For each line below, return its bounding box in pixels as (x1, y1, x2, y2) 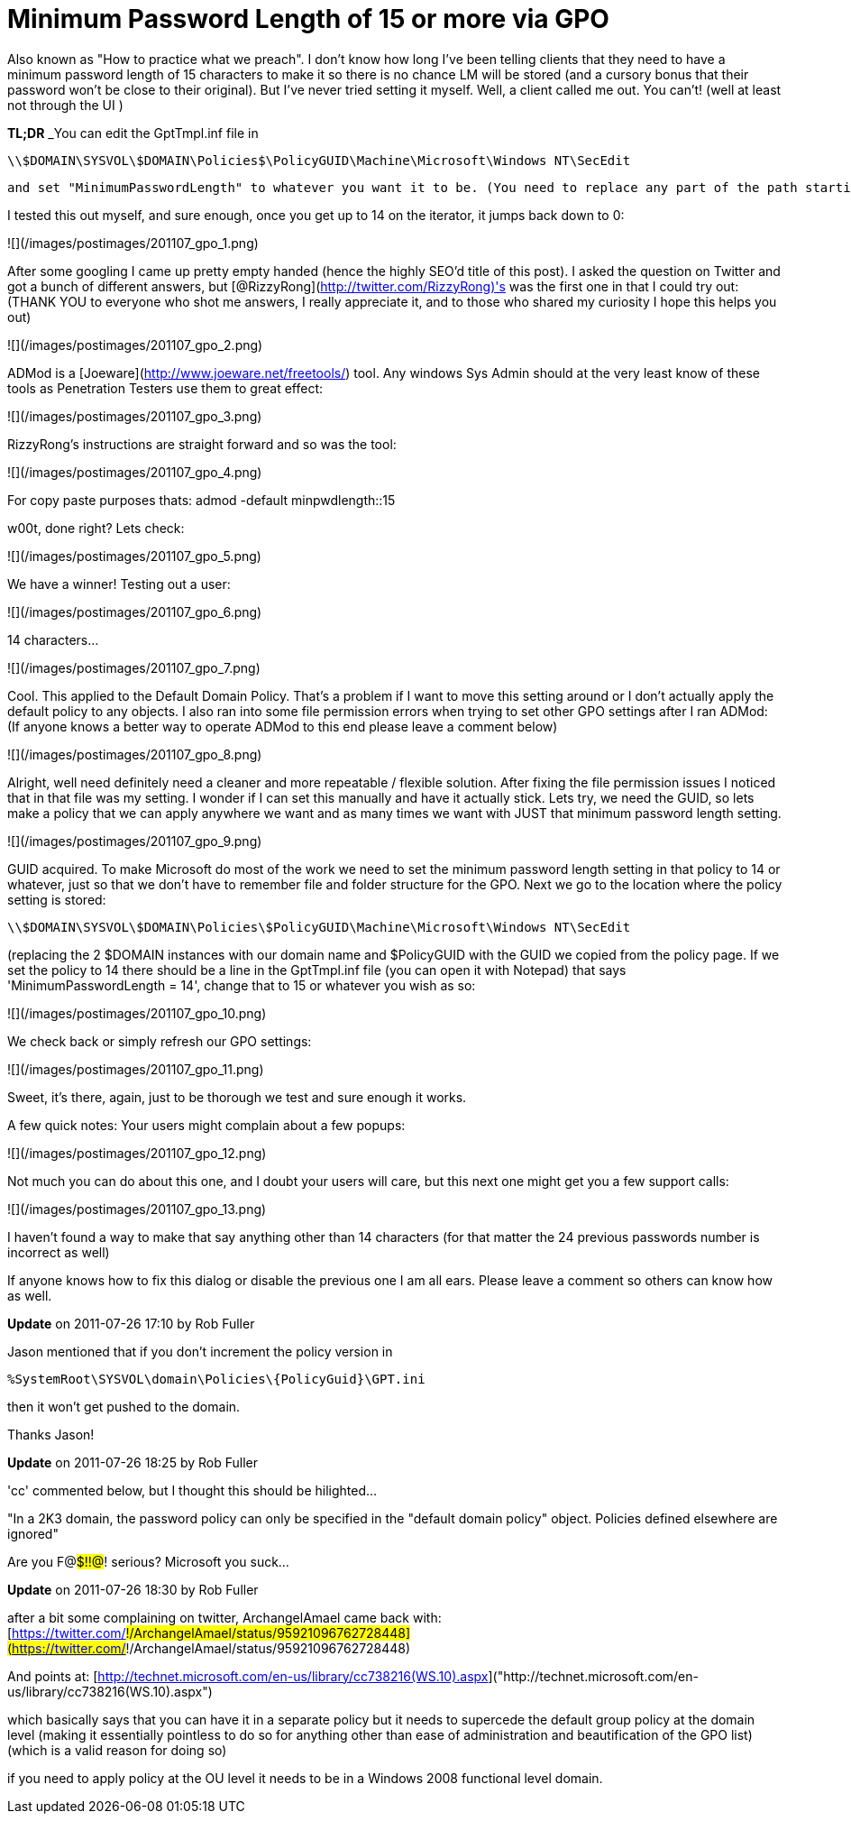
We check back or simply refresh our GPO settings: (7, 1033, 312, 1049)
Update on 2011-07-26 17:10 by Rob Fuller (7, 1315, 255, 1331)
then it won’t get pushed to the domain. (7, 1398, 241, 1414)
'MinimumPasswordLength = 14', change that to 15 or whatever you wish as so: (7, 977, 476, 993)
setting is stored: (7, 891, 106, 907)
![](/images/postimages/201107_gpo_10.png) (7, 1005, 267, 1021)
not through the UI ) (7, 97, 124, 113)
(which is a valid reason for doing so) (7, 1742, 227, 1758)
